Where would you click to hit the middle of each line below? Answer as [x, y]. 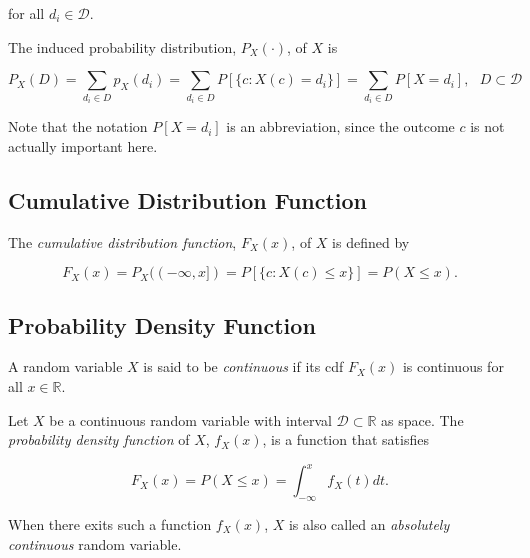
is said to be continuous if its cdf [243, 366]
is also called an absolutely [369, 524]
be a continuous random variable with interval [190, 419]
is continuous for [453, 366]
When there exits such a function [110, 524]
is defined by [371, 241]
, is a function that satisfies [345, 439]
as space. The [422, 419]
